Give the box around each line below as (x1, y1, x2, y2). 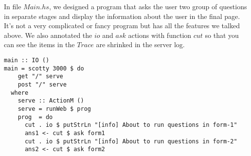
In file (4, 1, 21, 11)
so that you (205, 30, 239, 40)
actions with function (128, 30, 192, 40)
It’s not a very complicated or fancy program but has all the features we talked (4, 20, 240, 31)
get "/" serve (18, 73, 63, 80)
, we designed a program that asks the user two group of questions (49, 1, 247, 11)
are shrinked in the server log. (96, 39, 185, 50)
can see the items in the (4, 39, 75, 50)
